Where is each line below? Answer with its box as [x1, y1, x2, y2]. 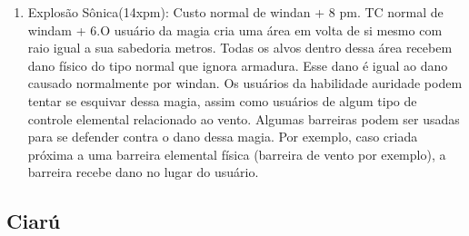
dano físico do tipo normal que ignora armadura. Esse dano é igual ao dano [27, 55, 448, 74]
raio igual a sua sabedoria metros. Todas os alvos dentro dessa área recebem [27, 38, 453, 57]
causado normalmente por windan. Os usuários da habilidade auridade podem [27, 74, 463, 93]
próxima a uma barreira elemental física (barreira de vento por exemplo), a [27, 144, 446, 163]
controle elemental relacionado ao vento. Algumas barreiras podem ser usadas [27, 109, 460, 128]
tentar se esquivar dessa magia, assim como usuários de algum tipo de [27, 91, 417, 110]
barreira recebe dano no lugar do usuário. [27, 162, 259, 182]
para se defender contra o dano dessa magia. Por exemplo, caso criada [27, 127, 418, 146]
